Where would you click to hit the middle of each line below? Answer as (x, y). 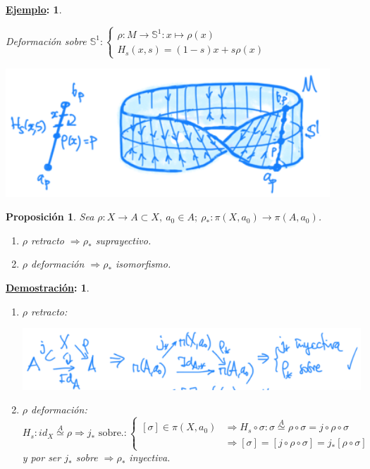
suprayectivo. (123, 240)
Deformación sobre (46, 40)
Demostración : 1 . (48, 288)
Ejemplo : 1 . (34, 9)
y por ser (42, 457)
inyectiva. (150, 457)
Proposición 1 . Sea (50, 217)
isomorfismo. (143, 264)
